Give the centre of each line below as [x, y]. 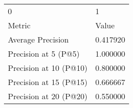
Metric [19, 25]
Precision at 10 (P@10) [48, 68]
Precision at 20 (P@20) [48, 96]
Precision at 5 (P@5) [44, 54]
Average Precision [38, 39]
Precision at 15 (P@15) [48, 82]
